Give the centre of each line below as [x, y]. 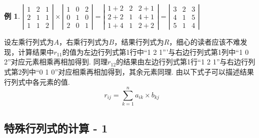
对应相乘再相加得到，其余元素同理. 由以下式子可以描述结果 [156, 72]
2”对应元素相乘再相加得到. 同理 [56, 62]
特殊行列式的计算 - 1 [56, 128]
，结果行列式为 [139, 42]
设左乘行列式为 [29, 42]
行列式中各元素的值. [37, 81]
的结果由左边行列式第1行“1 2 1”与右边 [179, 62]
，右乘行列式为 [84, 42]
